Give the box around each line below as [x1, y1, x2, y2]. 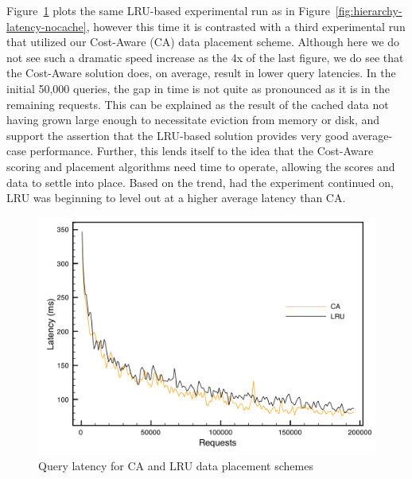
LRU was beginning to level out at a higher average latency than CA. [6, 189, 346, 206]
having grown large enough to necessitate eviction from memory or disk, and [6, 111, 380, 128]
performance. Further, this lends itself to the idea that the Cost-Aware [29, 142, 374, 159]
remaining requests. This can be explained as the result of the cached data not [6, 95, 389, 112]
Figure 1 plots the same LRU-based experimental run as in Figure [6, 2, 330, 18]
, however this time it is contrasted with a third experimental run [86, 18, 406, 34]
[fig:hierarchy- [335, 2, 402, 18]
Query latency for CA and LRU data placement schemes [38, 458, 313, 474]
